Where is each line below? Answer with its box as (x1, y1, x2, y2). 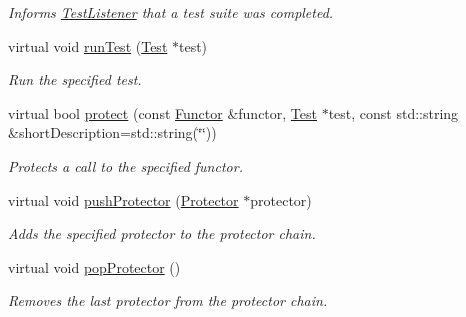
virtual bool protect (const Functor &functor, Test (8, 102, 317, 123)
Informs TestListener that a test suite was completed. (8, 2, 334, 22)
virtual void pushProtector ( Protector (8, 189, 239, 210)
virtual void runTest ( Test (8, 35, 168, 56)
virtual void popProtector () (8, 256, 181, 277)
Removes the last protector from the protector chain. (8, 290, 328, 311)
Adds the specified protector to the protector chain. (8, 223, 316, 244)
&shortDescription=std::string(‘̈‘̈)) (8, 122, 217, 143)
